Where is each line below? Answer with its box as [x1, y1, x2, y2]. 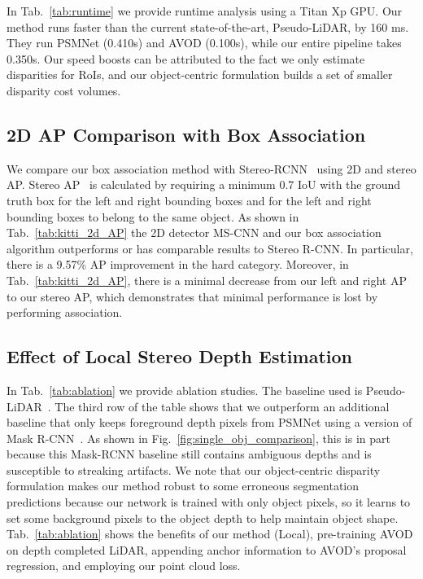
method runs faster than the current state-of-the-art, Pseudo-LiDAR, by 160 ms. [7, 18, 409, 35]
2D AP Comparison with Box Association [7, 121, 366, 147]
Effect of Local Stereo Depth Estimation [7, 344, 352, 369]
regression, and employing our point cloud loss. [7, 557, 241, 574]
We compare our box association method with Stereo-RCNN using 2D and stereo [7, 160, 416, 177]
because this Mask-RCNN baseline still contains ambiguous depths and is [7, 445, 372, 463]
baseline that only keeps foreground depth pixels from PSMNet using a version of [7, 414, 412, 431]
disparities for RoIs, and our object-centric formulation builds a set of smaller [7, 66, 393, 83]
